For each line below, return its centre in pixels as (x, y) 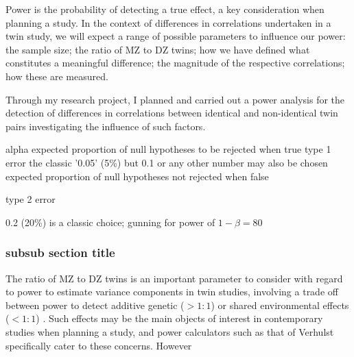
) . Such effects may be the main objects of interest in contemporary (179, 318)
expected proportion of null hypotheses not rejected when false (137, 176)
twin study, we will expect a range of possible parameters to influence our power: (176, 36)
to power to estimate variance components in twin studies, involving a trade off (172, 292)
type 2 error (31, 199)
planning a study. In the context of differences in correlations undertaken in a (168, 22)
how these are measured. (57, 76)
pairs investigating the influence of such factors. (106, 126)
